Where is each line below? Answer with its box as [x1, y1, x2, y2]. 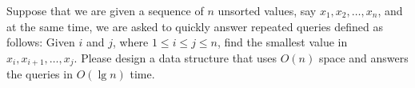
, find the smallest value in [217, 34, 348, 50]
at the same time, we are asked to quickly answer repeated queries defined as [6, 18, 384, 34]
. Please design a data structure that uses [74, 49, 277, 66]
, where [112, 34, 149, 50]
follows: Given [6, 34, 75, 50]
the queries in [6, 66, 73, 82]
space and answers [318, 49, 409, 66]
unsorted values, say [217, 2, 317, 18]
